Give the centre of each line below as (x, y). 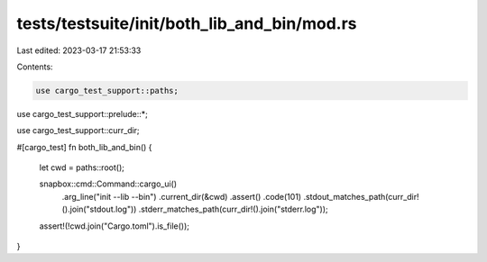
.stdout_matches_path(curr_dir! (361, 196)
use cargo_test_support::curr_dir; (78, 131)
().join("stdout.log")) (99, 209)
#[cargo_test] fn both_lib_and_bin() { (84, 147)
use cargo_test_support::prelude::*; (82, 113)
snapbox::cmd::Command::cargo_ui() (108, 184)
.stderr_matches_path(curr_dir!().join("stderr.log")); (233, 209)
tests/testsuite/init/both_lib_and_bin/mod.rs (187, 23)
